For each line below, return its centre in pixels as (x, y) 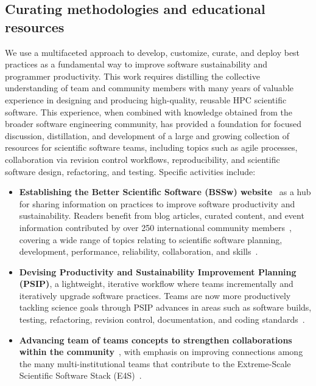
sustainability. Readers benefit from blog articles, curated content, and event (162, 215)
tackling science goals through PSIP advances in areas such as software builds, (165, 307)
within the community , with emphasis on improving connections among (161, 352)
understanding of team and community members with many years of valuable (149, 88)
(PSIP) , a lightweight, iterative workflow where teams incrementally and (156, 284)
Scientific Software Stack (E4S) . (80, 375)
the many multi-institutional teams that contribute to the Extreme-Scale (155, 363)
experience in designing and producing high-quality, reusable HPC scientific (146, 99)
